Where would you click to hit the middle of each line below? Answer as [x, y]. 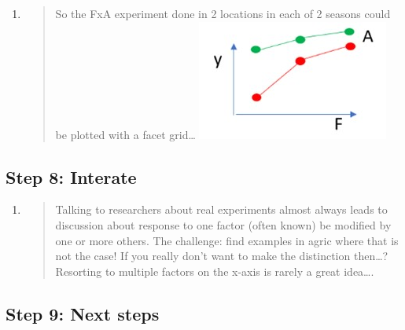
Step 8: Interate [71, 176]
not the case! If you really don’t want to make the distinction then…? [222, 256]
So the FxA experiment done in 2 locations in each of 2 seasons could [223, 13]
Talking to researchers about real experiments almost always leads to [221, 209]
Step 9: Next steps [83, 313]
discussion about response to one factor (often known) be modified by [223, 224]
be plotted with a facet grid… [125, 134]
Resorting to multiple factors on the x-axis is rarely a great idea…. [215, 271]
